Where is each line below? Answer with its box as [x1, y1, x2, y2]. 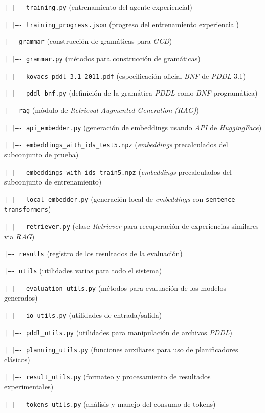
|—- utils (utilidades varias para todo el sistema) [4, 265, 162, 276]
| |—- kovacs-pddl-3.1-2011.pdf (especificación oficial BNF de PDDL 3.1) [4, 70, 246, 81]
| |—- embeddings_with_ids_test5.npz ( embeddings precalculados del [4, 139, 228, 150]
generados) [4, 292, 38, 303]
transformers [4, 206, 48, 214]
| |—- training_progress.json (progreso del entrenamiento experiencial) [4, 18, 239, 29]
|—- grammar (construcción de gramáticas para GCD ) [4, 36, 172, 47]
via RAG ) [4, 231, 35, 241]
